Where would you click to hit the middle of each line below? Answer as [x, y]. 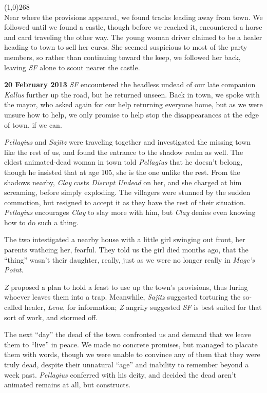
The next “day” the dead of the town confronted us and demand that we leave [128, 334]
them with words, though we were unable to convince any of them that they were [132, 354]
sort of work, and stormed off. [51, 317]
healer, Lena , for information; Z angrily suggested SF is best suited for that [143, 307]
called [13, 307]
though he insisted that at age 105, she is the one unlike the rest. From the [122, 172]
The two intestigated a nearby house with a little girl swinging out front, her [125, 239]
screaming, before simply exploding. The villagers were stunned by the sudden [127, 192]
